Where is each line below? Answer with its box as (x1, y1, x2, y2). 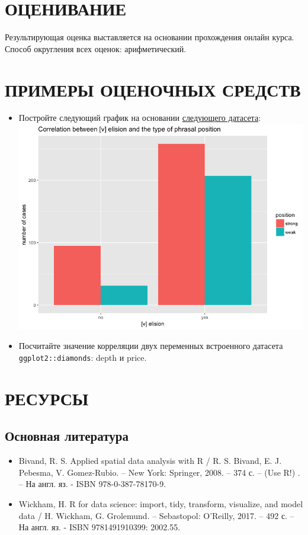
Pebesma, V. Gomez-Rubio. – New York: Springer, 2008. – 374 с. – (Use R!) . (18, 466, 300, 478)
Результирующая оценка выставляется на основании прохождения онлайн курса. (5, 31, 294, 43)
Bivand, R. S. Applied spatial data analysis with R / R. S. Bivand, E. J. (18, 454, 282, 467)
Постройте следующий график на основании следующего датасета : (18, 111, 261, 124)
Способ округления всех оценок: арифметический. (5, 42, 187, 55)
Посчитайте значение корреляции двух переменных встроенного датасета (18, 339, 283, 352)
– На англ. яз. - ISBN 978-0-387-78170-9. (18, 478, 166, 490)
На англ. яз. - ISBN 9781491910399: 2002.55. (18, 521, 181, 533)
